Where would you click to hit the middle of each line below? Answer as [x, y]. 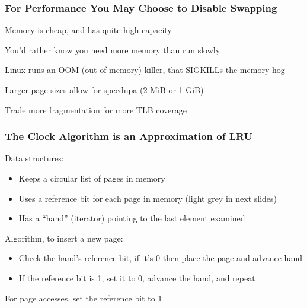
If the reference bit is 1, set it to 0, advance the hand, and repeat [137, 277]
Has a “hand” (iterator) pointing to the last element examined [132, 218]
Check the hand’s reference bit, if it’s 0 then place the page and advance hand [160, 258]
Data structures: [34, 158]
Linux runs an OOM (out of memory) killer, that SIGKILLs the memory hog [145, 70]
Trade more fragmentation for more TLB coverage [96, 109]
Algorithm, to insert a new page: [64, 238]
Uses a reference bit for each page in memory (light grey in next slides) [148, 198]
